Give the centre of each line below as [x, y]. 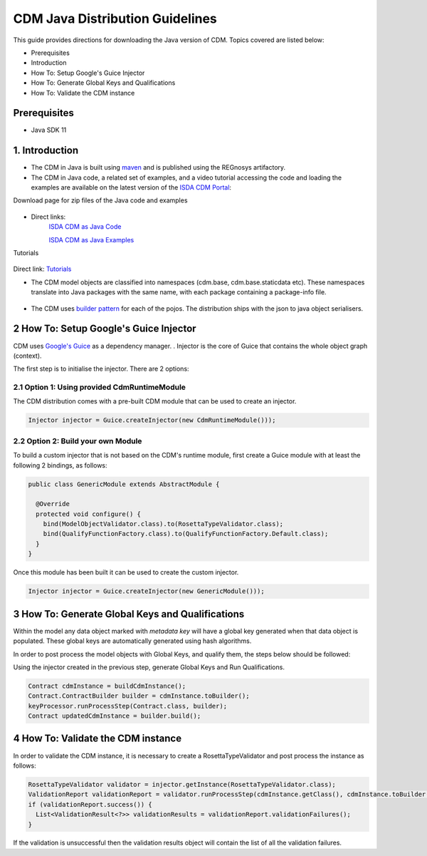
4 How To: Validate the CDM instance [97, 739]
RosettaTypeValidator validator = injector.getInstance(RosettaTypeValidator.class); [182, 784]
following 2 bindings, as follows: [60, 465]
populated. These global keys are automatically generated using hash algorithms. [132, 641]
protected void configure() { [89, 514]
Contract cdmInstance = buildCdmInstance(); [107, 686]
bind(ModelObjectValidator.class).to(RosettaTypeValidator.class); [163, 524]
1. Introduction [46, 151]
